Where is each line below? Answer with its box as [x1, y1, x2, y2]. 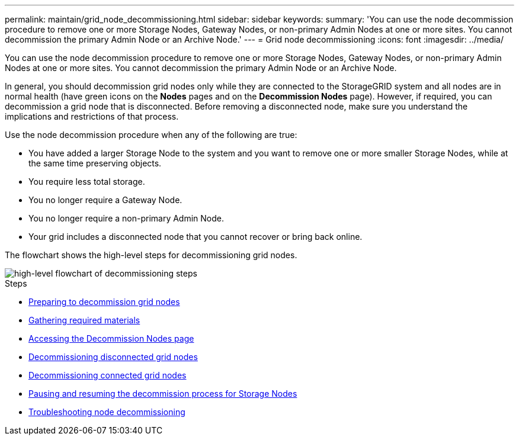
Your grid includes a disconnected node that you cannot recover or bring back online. [28, 232, 363, 242]
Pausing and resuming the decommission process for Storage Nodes [28, 388, 297, 399]
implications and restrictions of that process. [5, 111, 179, 121]
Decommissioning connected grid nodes [28, 370, 187, 380]
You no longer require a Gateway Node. [28, 195, 182, 205]
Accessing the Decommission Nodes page [28, 333, 194, 343]
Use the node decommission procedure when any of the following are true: [5, 130, 297, 140]
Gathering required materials [28, 315, 140, 325]
